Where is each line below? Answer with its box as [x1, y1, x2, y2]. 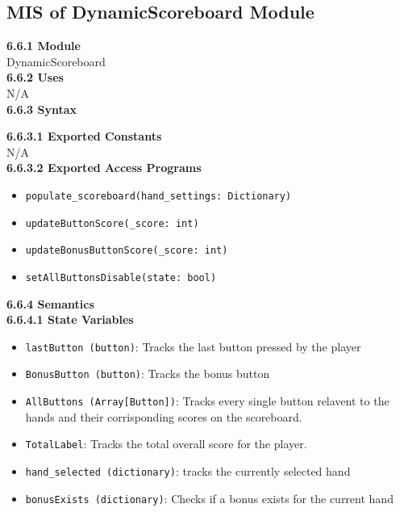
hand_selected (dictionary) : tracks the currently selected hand [25, 462, 351, 479]
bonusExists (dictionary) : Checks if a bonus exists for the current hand [25, 489, 394, 506]
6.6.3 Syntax [6, 100, 77, 117]
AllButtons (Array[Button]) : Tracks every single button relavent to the [25, 392, 390, 409]
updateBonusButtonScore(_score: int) [25, 245, 228, 257]
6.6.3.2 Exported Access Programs [6, 159, 202, 176]
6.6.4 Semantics [6, 295, 94, 312]
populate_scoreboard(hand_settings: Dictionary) [25, 190, 292, 202]
